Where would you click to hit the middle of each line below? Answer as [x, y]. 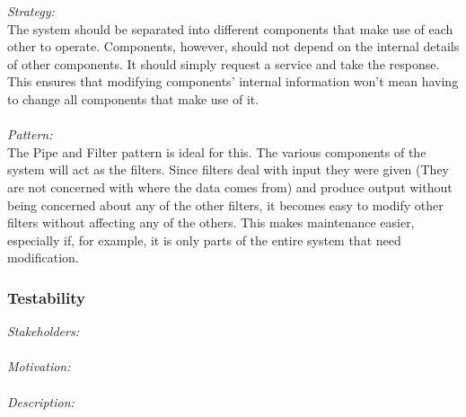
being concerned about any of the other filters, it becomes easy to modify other [225, 204]
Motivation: [39, 366]
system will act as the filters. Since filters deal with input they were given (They [229, 169]
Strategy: [31, 11]
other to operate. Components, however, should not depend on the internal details [233, 46]
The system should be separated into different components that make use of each [230, 28]
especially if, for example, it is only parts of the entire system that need [204, 240]
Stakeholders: [43, 331]
